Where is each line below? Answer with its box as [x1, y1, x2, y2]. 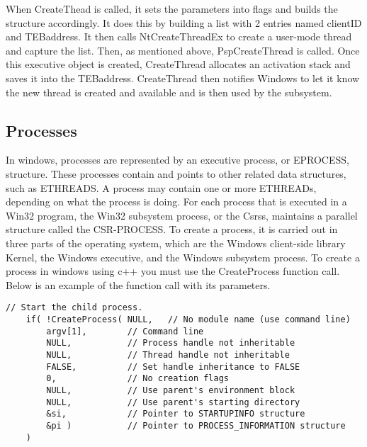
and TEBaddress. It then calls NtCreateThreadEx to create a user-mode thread [6, 29, 352, 44]
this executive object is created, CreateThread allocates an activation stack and [6, 57, 351, 72]
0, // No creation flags [46, 373, 229, 384]
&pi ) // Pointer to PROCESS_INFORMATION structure [46, 420, 346, 431]
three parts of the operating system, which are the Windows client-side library [6, 235, 346, 250]
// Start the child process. [6, 302, 143, 313]
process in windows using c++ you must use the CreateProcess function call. [6, 264, 340, 278]
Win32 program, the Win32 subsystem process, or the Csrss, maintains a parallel [6, 208, 358, 222]
